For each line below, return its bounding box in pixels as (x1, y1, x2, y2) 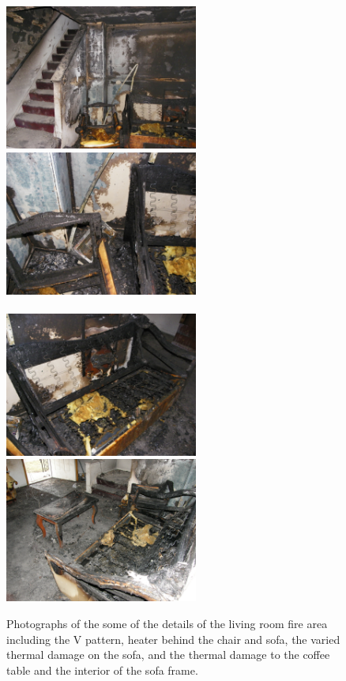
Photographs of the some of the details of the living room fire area (6, 615, 328, 631)
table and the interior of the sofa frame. (6, 661, 198, 678)
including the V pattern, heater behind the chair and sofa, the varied (6, 630, 340, 647)
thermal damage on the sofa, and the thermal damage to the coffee (6, 646, 330, 663)
